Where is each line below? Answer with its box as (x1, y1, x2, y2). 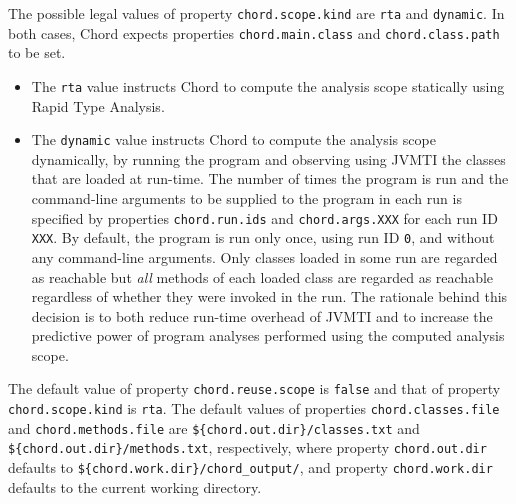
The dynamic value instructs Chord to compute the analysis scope (31, 129, 436, 150)
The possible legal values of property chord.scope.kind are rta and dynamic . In (8, 3, 505, 23)
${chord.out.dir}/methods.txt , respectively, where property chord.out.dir (8, 437, 487, 458)
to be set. (8, 42, 66, 63)
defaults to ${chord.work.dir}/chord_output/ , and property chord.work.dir (8, 457, 493, 478)
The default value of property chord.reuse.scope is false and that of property (8, 378, 501, 399)
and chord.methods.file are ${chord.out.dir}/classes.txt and (8, 417, 420, 438)
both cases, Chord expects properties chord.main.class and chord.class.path (8, 22, 500, 43)
